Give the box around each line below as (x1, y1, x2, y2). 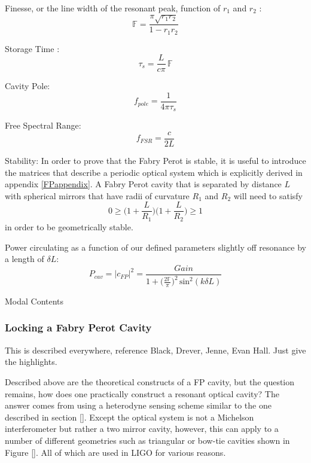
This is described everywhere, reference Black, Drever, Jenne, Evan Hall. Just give (5, 343, 306, 356)
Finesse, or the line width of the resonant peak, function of (5, 2, 221, 14)
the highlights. (5, 355, 57, 368)
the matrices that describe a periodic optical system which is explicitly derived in (5, 166, 303, 178)
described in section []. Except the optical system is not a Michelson (5, 410, 254, 423)
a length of (5, 252, 44, 265)
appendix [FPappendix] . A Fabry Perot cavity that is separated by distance (5, 178, 282, 190)
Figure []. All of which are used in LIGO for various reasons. (5, 446, 226, 458)
